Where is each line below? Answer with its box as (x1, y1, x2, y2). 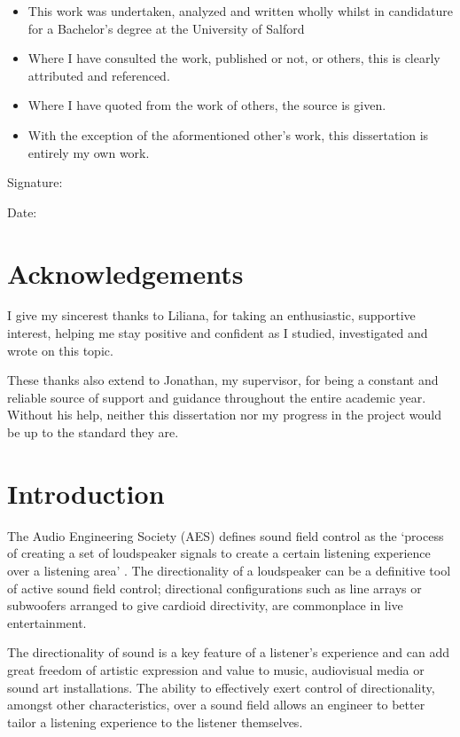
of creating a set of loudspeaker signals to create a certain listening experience (7, 544, 431, 562)
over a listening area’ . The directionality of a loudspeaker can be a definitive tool (7, 561, 451, 579)
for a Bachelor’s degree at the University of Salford (27, 19, 305, 37)
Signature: (7, 173, 63, 192)
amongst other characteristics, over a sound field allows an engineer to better (7, 695, 425, 714)
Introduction (7, 474, 165, 511)
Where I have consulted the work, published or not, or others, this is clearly (27, 49, 441, 67)
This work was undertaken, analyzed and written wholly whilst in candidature (27, 2, 453, 20)
